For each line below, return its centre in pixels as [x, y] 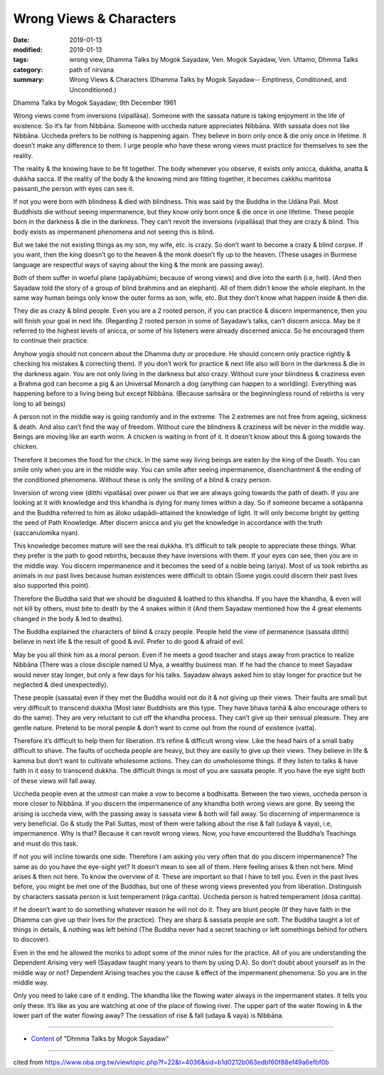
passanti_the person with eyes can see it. [74, 189]
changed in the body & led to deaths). [68, 618]
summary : [29, 80]
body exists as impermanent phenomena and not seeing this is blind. [114, 232]
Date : [21, 40]
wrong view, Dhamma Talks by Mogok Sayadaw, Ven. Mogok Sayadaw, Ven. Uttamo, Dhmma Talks [214, 60]
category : [28, 69]
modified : [28, 49]
